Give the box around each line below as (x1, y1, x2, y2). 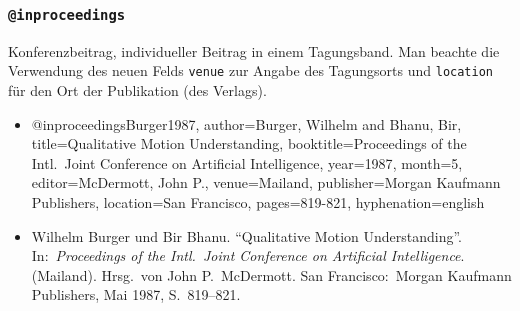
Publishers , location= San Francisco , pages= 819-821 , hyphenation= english (31, 192, 485, 212)
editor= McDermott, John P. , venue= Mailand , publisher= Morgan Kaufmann (31, 172, 501, 193)
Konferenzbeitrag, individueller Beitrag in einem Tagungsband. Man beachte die (8, 40, 500, 61)
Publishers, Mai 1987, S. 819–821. (31, 284, 241, 305)
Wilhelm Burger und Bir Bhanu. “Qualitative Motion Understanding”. (31, 225, 463, 246)
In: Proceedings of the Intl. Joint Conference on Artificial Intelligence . (31, 245, 465, 266)
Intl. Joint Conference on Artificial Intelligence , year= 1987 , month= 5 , (31, 152, 463, 173)
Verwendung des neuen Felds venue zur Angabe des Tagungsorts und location (8, 60, 494, 81)
